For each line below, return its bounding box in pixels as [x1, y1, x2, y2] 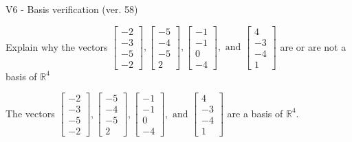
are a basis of [227, 106, 283, 120]
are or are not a [280, 39, 346, 54]
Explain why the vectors [5, 39, 108, 54]
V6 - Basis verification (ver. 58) [5, 2, 138, 16]
